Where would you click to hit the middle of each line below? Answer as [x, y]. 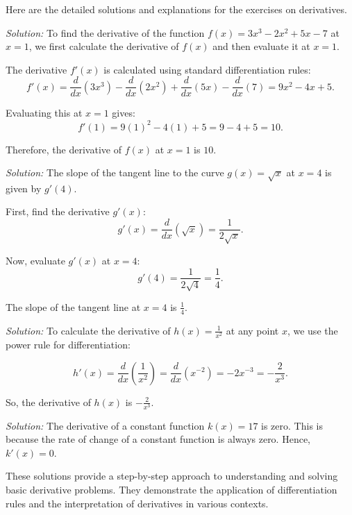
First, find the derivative [58, 211]
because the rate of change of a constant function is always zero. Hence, [158, 439]
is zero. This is [292, 425]
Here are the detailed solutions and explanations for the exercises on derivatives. [176, 9]
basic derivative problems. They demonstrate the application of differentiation [171, 490]
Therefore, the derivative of [64, 149]
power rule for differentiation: [68, 344]
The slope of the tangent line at [73, 306]
